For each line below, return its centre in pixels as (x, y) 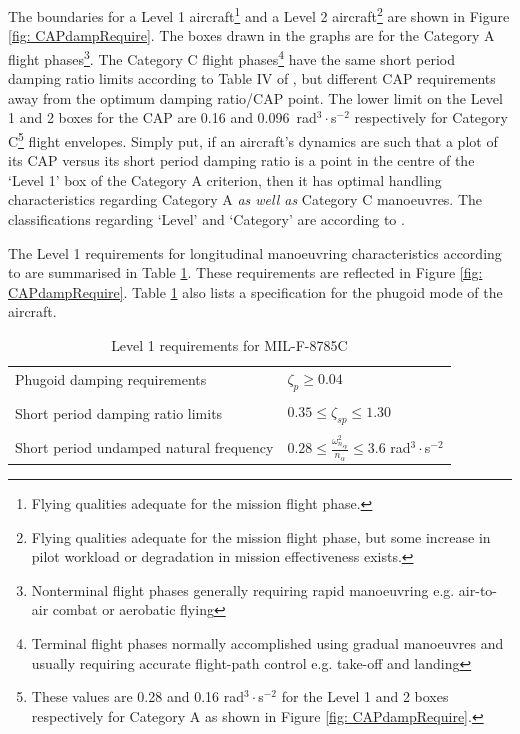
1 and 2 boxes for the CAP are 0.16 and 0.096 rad (162, 117)
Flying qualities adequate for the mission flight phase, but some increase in (261, 536)
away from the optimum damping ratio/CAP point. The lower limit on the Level (255, 97)
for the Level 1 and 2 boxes (365, 696)
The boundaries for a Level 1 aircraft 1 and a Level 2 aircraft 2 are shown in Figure (259, 14)
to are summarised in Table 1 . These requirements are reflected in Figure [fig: (245, 272)
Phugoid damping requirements (111, 379)
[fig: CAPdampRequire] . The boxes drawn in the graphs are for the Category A (251, 35)
